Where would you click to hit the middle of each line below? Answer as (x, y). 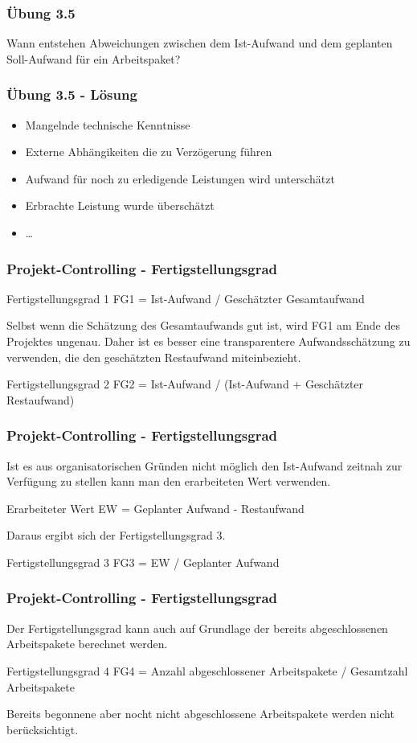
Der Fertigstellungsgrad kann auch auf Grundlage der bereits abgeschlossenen (197, 628)
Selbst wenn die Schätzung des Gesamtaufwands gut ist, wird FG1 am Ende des (203, 325)
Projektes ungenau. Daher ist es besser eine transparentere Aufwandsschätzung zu (208, 341)
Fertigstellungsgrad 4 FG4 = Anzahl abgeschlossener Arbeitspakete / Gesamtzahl (207, 670)
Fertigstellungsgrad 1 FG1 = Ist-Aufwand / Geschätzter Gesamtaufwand (186, 298)
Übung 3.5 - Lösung (72, 94)
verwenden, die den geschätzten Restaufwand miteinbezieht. (154, 357)
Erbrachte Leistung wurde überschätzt (120, 205)
